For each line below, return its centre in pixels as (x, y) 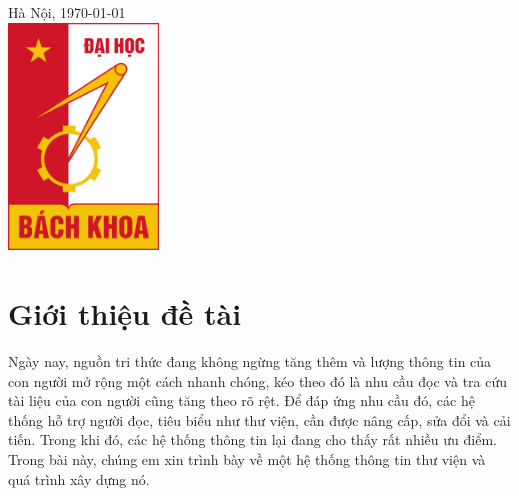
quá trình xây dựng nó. (79, 478)
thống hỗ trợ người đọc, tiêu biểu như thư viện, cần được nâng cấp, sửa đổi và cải (259, 419)
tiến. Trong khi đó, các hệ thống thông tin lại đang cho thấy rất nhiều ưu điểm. (252, 439)
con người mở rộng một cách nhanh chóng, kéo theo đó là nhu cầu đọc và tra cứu (258, 380)
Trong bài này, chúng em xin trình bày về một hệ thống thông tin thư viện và (247, 458)
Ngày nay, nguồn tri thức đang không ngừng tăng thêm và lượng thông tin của (250, 360)
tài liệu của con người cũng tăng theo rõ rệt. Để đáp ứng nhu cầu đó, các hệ (241, 400)
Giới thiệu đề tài (125, 313)
